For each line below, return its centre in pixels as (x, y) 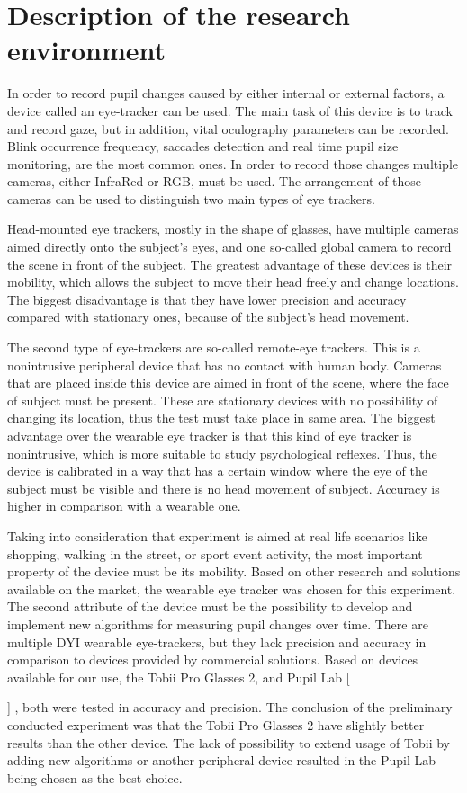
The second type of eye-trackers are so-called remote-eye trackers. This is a (214, 347)
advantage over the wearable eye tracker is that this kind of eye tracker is (210, 435)
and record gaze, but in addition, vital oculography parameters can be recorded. (228, 128)
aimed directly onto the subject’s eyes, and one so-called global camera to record (229, 247)
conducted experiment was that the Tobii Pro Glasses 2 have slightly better (216, 724)
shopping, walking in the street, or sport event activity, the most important (215, 553)
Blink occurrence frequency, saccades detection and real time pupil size (203, 146)
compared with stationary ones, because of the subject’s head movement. (208, 317)
